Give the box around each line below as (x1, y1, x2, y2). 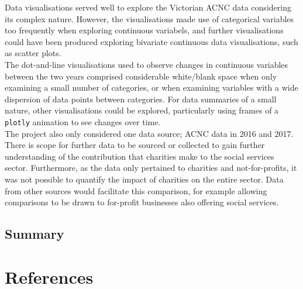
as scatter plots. (5, 47, 61, 59)
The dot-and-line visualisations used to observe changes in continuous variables (5, 58, 288, 70)
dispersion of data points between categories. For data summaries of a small (5, 92, 277, 105)
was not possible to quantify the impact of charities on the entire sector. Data (5, 173, 284, 185)
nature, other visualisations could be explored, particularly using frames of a (5, 104, 279, 116)
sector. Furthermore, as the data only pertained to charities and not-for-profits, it (5, 161, 297, 174)
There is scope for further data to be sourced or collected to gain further (5, 139, 265, 151)
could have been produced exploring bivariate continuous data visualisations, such (5, 35, 298, 47)
